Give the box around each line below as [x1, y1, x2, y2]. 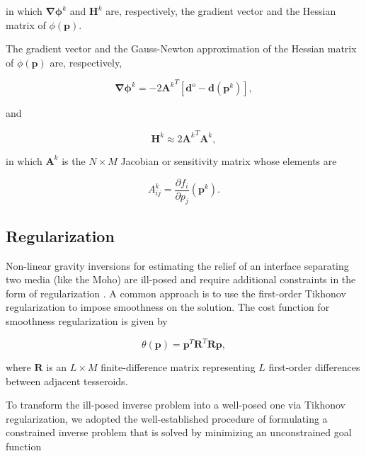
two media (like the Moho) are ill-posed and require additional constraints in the [6, 272, 356, 287]
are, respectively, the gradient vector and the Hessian [105, 4, 336, 18]
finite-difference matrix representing [101, 360, 256, 375]
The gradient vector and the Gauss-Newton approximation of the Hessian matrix [6, 41, 357, 56]
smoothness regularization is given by [6, 314, 168, 328]
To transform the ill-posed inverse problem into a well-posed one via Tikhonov [6, 397, 345, 412]
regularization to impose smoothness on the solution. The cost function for [6, 300, 330, 314]
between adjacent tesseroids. [6, 373, 128, 388]
